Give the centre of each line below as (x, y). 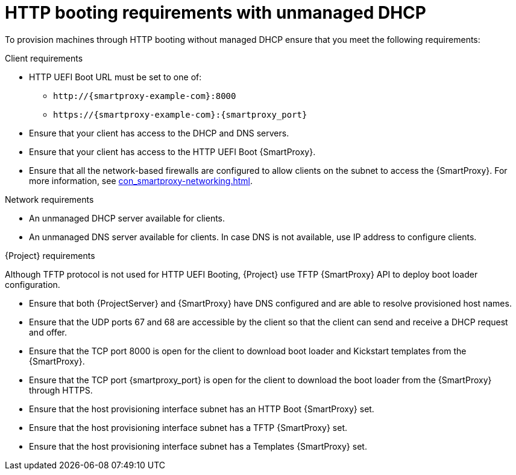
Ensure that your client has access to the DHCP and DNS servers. (159, 133)
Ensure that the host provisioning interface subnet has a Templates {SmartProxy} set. (198, 446)
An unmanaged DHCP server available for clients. (127, 218)
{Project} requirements (50, 255)
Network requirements (49, 199)
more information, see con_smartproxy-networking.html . (141, 180)
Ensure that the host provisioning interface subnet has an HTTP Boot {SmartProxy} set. (202, 409)
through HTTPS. (61, 390)
